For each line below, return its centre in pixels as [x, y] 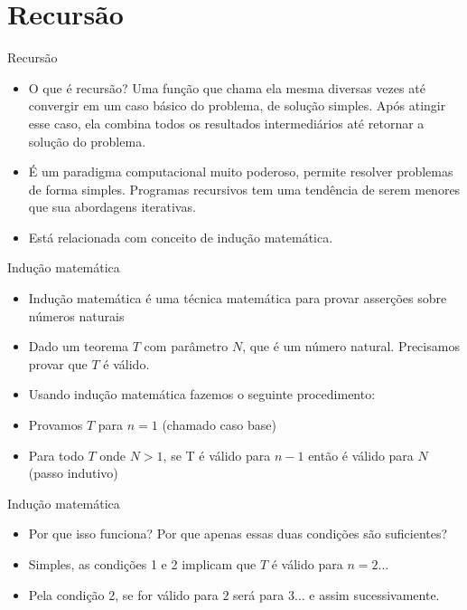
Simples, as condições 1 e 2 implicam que [142, 564]
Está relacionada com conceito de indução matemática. [181, 237]
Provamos [56, 425]
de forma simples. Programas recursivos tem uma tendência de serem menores [244, 189]
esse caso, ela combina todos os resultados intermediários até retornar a [226, 123]
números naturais [76, 315]
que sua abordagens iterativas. [112, 207]
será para [259, 594]
